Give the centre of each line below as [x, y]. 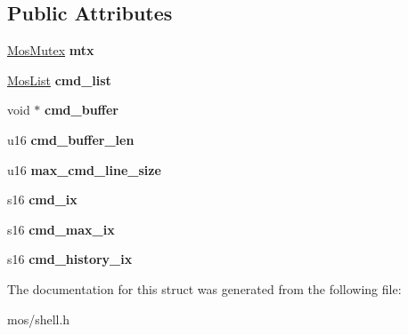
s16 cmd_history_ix [70, 259]
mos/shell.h [39, 319]
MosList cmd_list [59, 80]
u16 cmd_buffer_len [71, 139]
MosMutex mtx [51, 50]
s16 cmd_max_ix [61, 229]
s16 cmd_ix [42, 199]
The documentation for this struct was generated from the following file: [204, 288]
